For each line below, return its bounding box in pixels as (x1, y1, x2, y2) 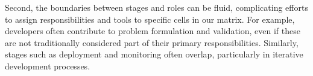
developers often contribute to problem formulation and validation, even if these (5, 25, 300, 37)
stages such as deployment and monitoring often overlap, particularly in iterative (5, 48, 303, 60)
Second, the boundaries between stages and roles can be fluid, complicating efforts (5, 1, 308, 13)
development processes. (5, 59, 90, 72)
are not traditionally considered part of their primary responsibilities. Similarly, (5, 36, 299, 48)
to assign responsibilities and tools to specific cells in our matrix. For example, (5, 13, 295, 25)
